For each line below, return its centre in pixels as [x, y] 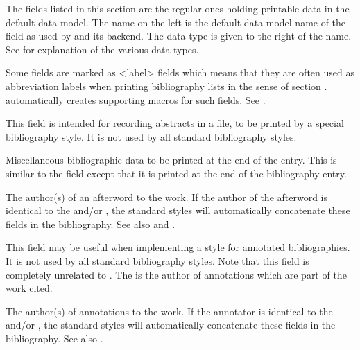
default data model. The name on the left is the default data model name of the [176, 22]
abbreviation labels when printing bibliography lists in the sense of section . [166, 86]
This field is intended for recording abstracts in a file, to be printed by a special [175, 123]
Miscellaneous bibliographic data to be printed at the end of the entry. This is [171, 160]
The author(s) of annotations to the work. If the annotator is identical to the [169, 311]
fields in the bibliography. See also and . [91, 224]
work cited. [29, 288]
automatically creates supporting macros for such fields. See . [136, 99]
